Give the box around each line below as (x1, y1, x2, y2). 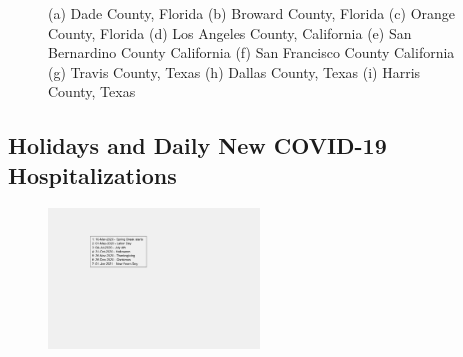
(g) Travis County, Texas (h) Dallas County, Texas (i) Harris (48, 61, 421, 82)
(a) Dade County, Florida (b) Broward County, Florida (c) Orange (48, 3, 456, 23)
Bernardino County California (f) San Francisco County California (48, 42, 455, 63)
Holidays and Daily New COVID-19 (8, 130, 387, 161)
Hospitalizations (8, 159, 177, 190)
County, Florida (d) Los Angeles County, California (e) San (48, 22, 412, 43)
